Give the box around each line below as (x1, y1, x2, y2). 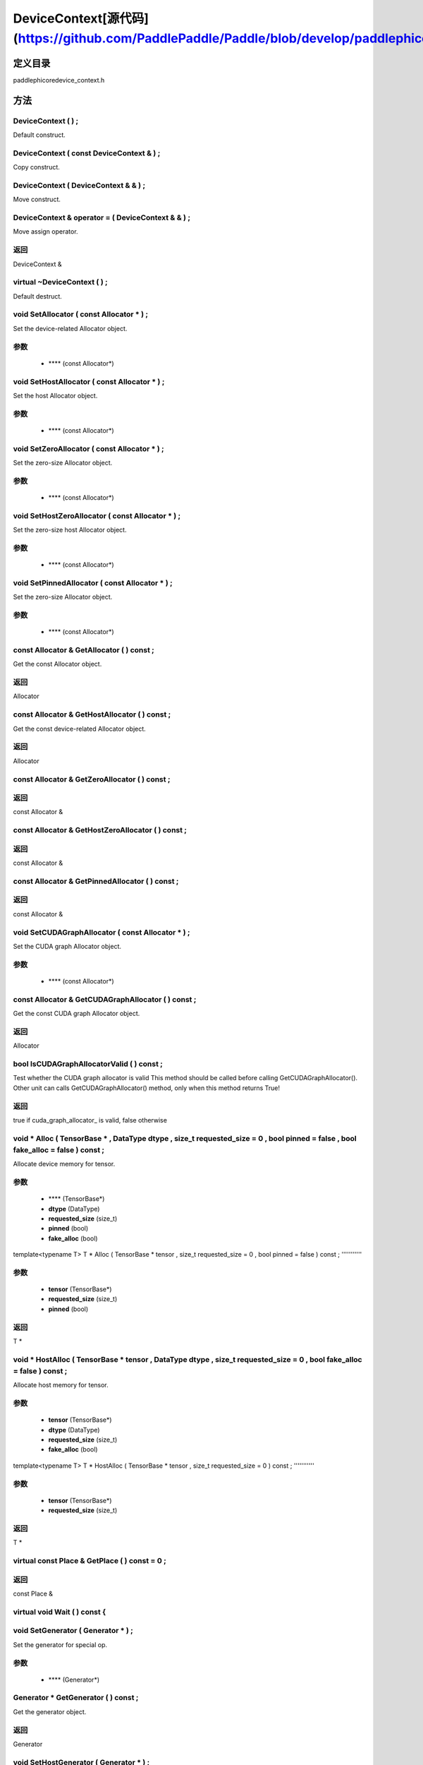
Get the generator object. (13, 1707, 87, 1716)
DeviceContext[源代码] (13, 11, 149, 26)
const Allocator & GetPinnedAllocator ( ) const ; (13, 876, 179, 886)
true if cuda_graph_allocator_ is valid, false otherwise (13, 1115, 167, 1124)
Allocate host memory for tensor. (13, 1381, 109, 1389)
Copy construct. (13, 163, 60, 172)
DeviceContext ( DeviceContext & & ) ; (13, 180, 146, 190)
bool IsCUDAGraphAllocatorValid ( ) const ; (13, 1059, 164, 1069)
